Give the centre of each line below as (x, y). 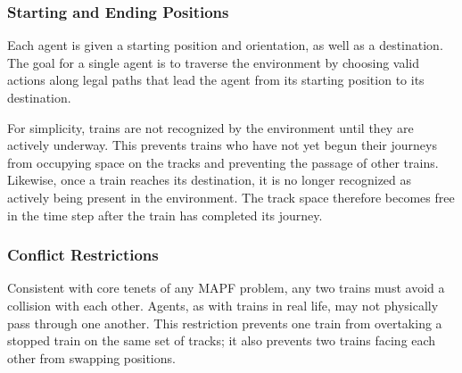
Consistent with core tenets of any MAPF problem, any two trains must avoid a (226, 288)
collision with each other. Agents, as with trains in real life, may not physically (223, 305)
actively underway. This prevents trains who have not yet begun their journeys (222, 145)
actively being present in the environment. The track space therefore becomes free (231, 197)
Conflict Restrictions (83, 255)
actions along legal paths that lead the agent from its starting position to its (216, 80)
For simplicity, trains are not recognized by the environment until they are (210, 127)
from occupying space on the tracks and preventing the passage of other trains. (223, 162)
